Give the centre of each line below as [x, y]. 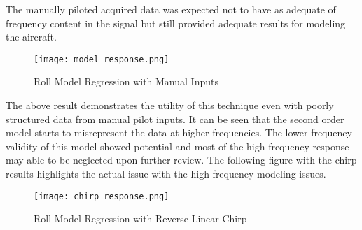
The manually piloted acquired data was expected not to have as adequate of [171, 9]
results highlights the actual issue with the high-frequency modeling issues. [166, 173]
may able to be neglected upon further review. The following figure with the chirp [181, 160]
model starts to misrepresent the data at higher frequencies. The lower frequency [179, 132]
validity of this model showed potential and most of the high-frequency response [177, 146]
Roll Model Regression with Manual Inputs [126, 81]
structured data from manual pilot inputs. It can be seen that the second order [175, 118]
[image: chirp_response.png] [102, 196]
